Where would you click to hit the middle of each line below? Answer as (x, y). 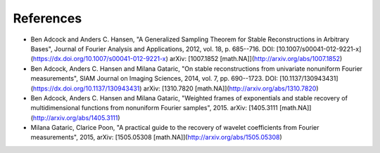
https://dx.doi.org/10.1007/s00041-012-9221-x (99, 59)
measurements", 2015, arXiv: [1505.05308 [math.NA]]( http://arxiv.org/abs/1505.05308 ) (157, 138)
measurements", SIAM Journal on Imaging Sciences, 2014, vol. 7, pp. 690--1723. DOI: (154, 79)
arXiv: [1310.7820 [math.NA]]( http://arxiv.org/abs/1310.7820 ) (231, 88)
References (47, 18)
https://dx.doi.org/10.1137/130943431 (86, 88)
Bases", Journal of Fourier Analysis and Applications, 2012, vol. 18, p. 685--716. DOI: (153, 48)
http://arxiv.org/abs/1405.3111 (75, 118)
